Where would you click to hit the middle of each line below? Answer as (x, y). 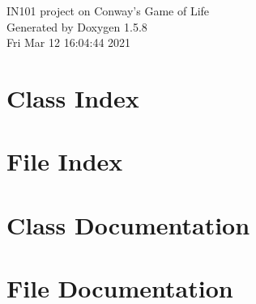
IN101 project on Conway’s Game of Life (108, 11)
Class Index (73, 97)
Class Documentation (128, 224)
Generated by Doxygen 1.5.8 (77, 26)
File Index (65, 161)
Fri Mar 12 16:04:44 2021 (69, 42)
